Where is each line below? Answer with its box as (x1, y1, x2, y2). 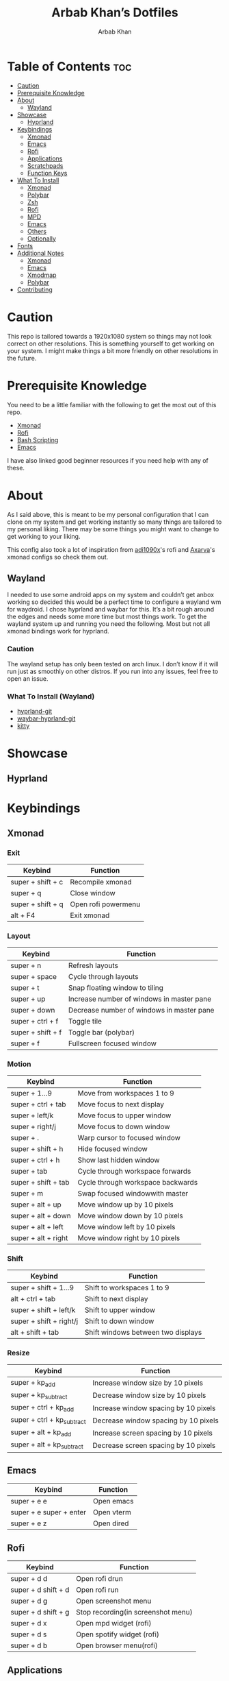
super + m (10, 1188, 44, 1198)
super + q (10, 888, 42, 898)
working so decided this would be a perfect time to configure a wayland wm (7, 598, 221, 606)
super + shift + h (10, 1144, 64, 1153)
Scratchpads (27, 161, 64, 169)
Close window (70, 888, 116, 898)
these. (7, 463, 25, 472)
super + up (10, 994, 46, 1004)
